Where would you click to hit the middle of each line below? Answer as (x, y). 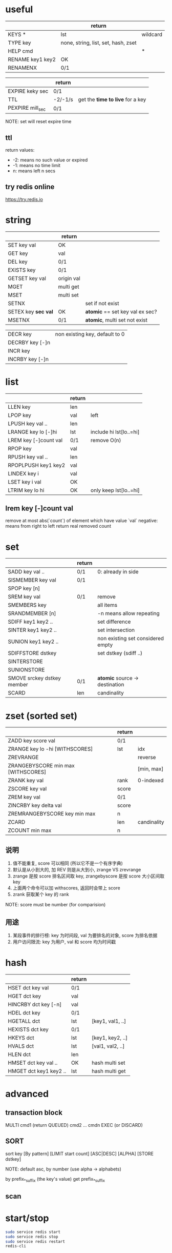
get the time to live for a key (112, 100)
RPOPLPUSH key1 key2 (37, 465)
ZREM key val (24, 797)
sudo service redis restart (35, 1241)
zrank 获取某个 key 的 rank (41, 894)
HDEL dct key (24, 1012)
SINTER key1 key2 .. (32, 630)
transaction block (34, 1113)
